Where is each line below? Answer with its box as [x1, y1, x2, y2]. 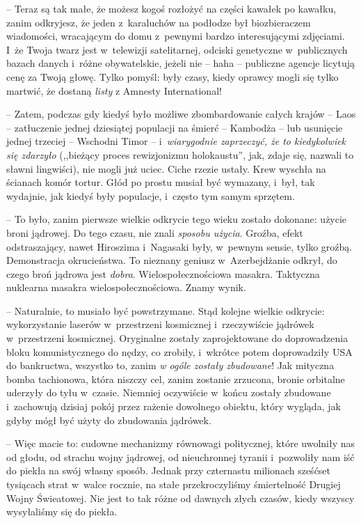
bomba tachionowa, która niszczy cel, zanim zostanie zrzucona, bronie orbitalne [6, 371, 345, 386]
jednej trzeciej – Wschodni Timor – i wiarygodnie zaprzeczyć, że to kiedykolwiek [6, 134, 346, 148]
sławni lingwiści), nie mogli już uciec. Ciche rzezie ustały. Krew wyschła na [6, 161, 326, 175]
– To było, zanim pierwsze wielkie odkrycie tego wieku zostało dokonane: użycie [6, 212, 347, 226]
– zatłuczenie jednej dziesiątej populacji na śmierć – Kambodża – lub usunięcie [6, 120, 343, 134]
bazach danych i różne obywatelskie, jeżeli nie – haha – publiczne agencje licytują [6, 56, 355, 70]
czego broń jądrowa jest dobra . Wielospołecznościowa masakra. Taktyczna [6, 266, 320, 281]
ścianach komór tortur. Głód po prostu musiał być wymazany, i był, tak [6, 175, 315, 189]
